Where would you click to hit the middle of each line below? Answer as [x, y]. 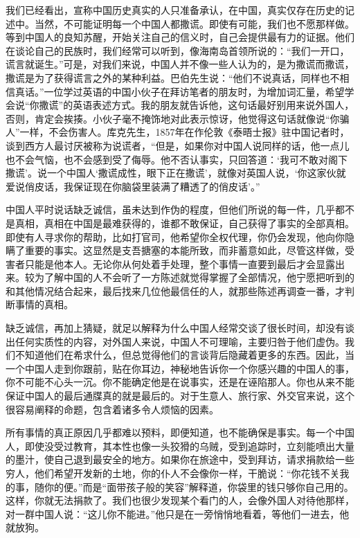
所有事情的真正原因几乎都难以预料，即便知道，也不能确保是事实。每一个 [170, 432]
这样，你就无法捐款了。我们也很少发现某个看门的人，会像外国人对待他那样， [180, 500]
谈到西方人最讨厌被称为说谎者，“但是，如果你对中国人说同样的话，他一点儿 [178, 145]
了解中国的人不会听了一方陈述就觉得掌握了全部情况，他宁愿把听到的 [199, 277]
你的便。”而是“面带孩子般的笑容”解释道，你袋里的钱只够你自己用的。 [199, 486]
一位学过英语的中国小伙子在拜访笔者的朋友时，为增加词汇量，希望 [194, 91]
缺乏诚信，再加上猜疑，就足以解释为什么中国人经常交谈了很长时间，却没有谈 [180, 328]
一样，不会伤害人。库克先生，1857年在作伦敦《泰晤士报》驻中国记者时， [184, 132]
